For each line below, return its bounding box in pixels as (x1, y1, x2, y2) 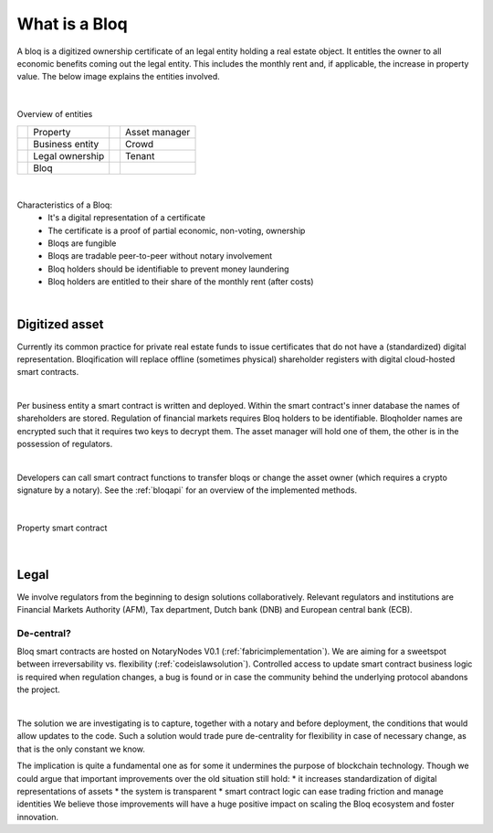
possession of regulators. (16, 439, 113, 450)
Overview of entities (16, 109, 93, 120)
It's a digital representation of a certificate (47, 212, 205, 223)
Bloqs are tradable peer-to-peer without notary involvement (47, 251, 273, 262)
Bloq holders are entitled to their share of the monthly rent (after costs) (47, 276, 314, 287)
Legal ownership (33, 149, 105, 162)
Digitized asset (16, 316, 104, 333)
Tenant (124, 149, 155, 162)
